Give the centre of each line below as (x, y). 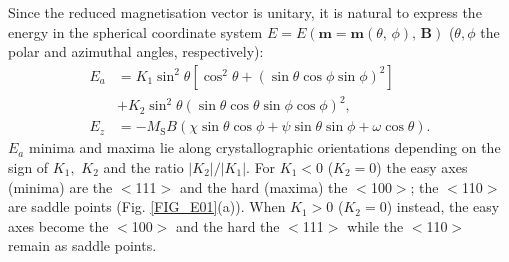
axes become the (58, 225)
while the (375, 225)
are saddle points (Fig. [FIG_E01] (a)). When (147, 206)
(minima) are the (60, 186)
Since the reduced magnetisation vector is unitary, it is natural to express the (245, 12)
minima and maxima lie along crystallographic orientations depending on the (264, 147)
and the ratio (143, 166)
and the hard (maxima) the (263, 186)
